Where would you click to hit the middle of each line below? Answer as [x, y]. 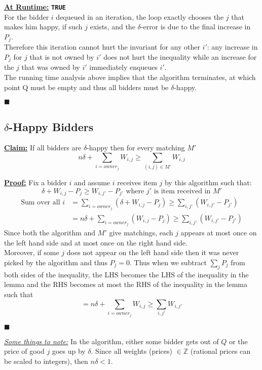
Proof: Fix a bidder [35, 182]
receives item [137, 182]
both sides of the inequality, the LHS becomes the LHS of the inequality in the [126, 274]
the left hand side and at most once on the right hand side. [96, 242]
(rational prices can [220, 351]
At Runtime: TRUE [35, 7]
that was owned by [51, 67]
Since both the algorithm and [50, 233]
